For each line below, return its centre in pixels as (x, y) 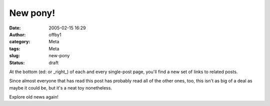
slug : (14, 56)
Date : (15, 28)
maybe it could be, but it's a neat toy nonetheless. (61, 88)
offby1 (55, 34)
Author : (17, 34)
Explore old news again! (34, 97)
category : (20, 42)
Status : (17, 63)
